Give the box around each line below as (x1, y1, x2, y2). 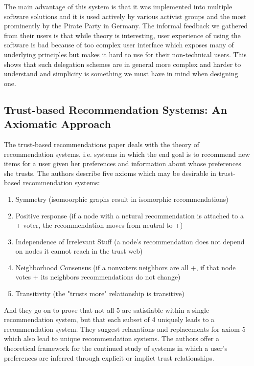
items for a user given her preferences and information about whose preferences (4, 158, 241, 169)
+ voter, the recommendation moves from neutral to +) (15, 220, 183, 230)
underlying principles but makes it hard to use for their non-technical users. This (4, 49, 247, 59)
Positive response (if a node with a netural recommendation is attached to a (15, 210, 244, 220)
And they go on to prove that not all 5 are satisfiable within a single (4, 304, 209, 315)
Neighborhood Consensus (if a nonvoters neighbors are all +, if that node (15, 262, 236, 272)
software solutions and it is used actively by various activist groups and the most (4, 11, 247, 21)
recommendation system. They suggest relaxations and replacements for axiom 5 (4, 323, 246, 334)
